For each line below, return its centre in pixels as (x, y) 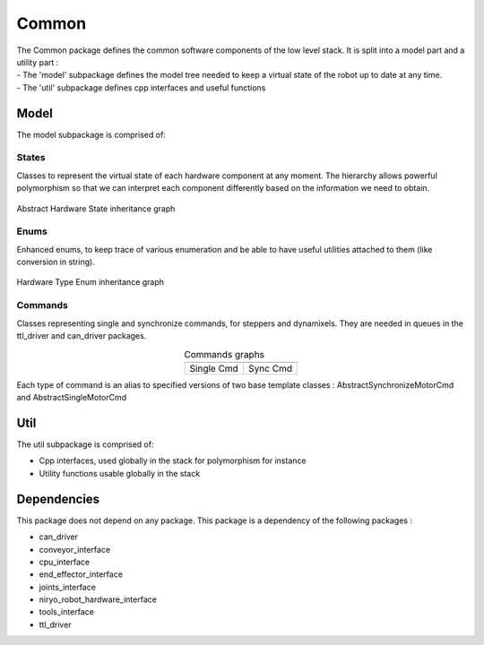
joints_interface (67, 587)
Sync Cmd (270, 368)
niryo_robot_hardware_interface (98, 599)
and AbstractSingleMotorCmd (72, 398)
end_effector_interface (81, 574)
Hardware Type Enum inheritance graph (91, 282)
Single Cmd (214, 368)
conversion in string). (56, 262)
